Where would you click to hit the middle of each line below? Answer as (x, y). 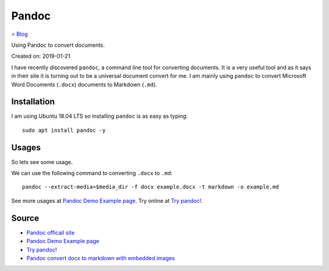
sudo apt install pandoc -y (64, 130)
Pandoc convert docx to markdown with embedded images (101, 258)
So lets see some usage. (42, 162)
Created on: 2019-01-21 (41, 56)
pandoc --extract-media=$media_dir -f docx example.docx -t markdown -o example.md (151, 187)
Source (25, 218)
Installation (33, 102)
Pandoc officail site (51, 232)
